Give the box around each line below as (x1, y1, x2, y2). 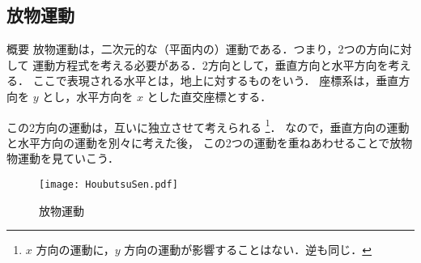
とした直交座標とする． (147, 87, 272, 104)
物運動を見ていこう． (6, 150, 119, 167)
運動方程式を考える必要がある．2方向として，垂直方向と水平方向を (32, 56, 389, 73)
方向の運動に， (36, 241, 115, 258)
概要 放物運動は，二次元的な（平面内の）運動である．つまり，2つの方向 (6, 40, 389, 57)
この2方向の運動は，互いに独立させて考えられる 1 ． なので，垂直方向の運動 (6, 116, 410, 135)
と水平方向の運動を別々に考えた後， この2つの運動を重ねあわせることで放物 (6, 134, 413, 151)
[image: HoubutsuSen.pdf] (39, 179, 178, 191)
